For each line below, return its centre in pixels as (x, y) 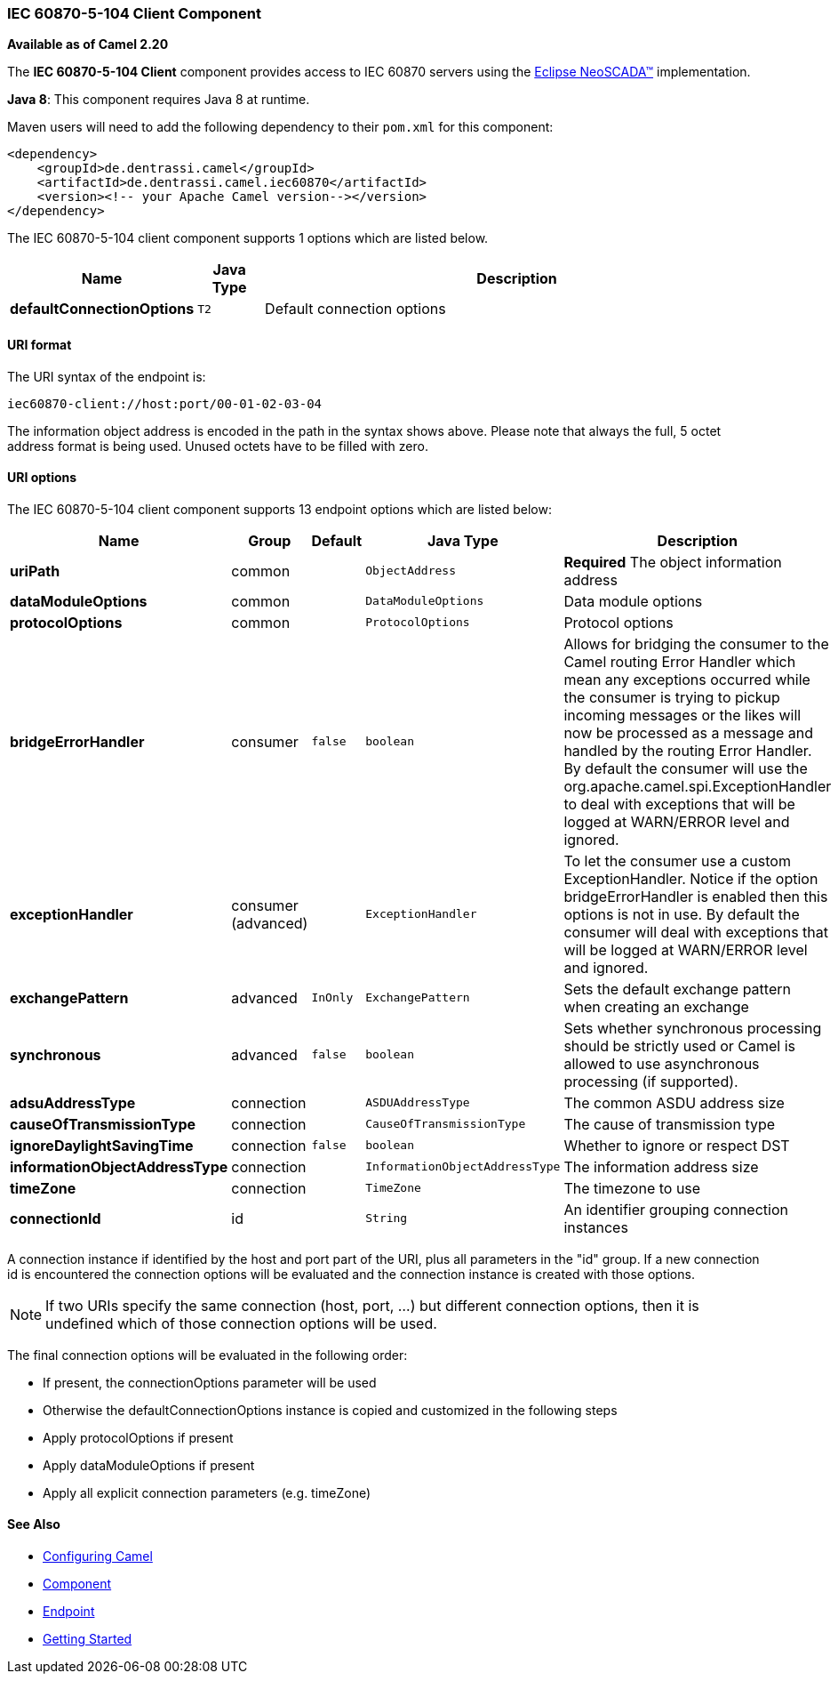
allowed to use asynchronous (662, 1063)
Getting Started (88, 1639)
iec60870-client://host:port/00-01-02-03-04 (165, 403)
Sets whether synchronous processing (693, 1028)
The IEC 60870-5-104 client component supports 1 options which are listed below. (248, 238)
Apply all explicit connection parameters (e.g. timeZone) (207, 1492)
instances (596, 1227)
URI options (42, 478)
